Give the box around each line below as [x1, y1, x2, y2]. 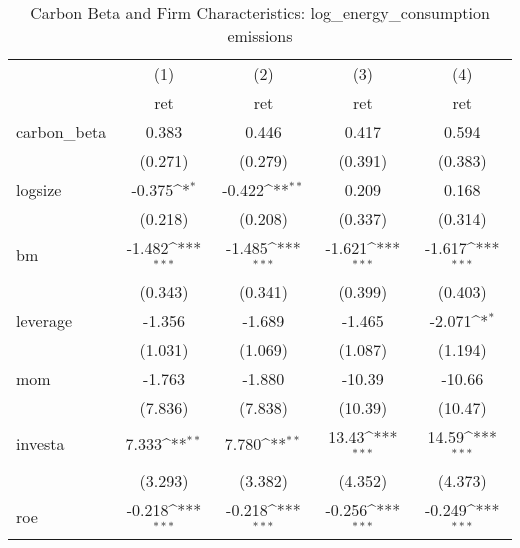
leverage [16, 308, 73, 332]
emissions [227, 24, 293, 47]
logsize [16, 178, 62, 201]
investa [16, 432, 65, 456]
